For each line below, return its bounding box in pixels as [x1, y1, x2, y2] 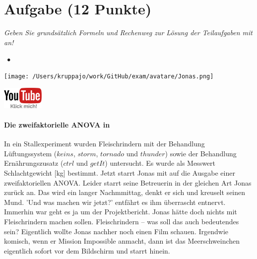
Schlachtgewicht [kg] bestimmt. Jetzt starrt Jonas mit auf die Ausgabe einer [4, 167, 235, 178]
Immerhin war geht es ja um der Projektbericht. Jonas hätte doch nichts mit [4, 206, 237, 217]
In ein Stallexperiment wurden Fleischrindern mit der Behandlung [4, 138, 205, 149]
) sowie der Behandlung [165, 148, 237, 158]
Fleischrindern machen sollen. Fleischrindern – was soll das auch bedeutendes [4, 216, 239, 226]
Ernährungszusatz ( [4, 158, 64, 168]
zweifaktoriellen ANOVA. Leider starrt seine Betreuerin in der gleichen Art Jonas [4, 177, 252, 188]
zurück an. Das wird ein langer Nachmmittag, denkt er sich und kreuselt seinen [4, 187, 246, 197]
